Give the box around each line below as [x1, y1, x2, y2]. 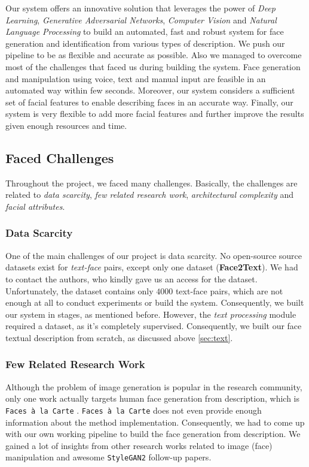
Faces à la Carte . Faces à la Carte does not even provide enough [5, 403, 262, 416]
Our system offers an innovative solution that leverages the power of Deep [5, 2, 276, 14]
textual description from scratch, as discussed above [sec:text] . [5, 331, 233, 344]
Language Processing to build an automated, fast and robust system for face [5, 25, 284, 38]
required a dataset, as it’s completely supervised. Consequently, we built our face [5, 320, 302, 332]
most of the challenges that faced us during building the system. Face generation [5, 60, 301, 73]
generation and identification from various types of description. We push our [5, 37, 285, 49]
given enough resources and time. [5, 119, 127, 131]
